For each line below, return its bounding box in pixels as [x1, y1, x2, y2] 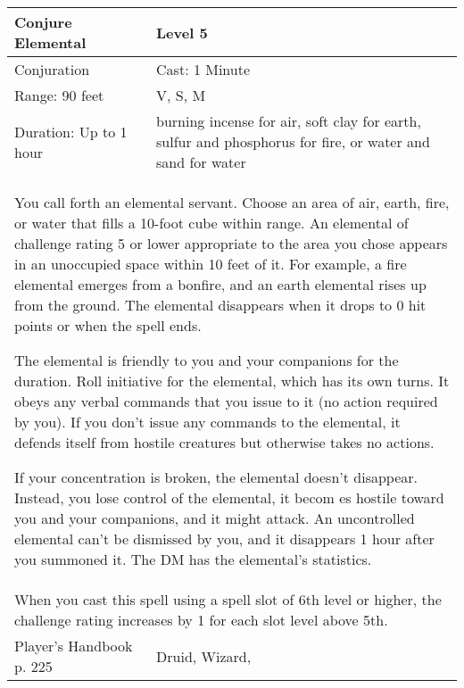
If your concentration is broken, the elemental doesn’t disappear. [14, 467, 418, 487]
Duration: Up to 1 [14, 120, 128, 142]
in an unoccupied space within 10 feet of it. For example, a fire [14, 253, 407, 274]
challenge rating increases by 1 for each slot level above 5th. [14, 609, 388, 630]
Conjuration [14, 59, 90, 79]
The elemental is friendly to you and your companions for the [14, 350, 399, 370]
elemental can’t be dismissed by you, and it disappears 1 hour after [14, 528, 435, 549]
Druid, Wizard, [156, 645, 252, 667]
